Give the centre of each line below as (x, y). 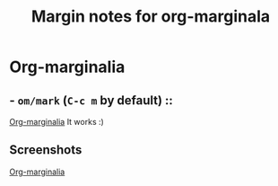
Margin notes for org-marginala (151, 17)
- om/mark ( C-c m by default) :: (91, 100)
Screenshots (46, 150)
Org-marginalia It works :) (57, 122)
